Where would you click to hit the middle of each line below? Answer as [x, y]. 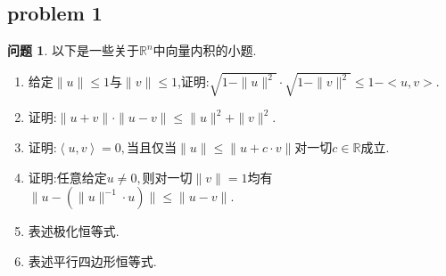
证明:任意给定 [67, 177]
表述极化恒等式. [74, 231]
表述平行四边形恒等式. [92, 260]
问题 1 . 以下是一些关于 [73, 50]
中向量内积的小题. [205, 50]
